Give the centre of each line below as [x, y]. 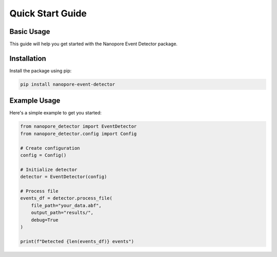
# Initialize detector [49, 170]
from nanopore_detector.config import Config [78, 134]
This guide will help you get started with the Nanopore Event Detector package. [94, 44]
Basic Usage [30, 32]
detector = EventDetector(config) [64, 177]
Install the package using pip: [41, 71]
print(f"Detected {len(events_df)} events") [77, 241]
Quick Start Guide [48, 13]
